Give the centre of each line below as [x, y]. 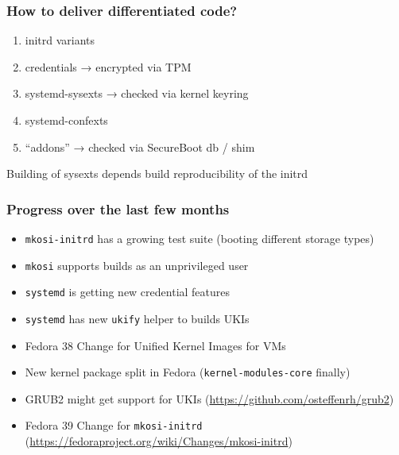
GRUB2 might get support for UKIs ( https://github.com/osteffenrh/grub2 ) [209, 398]
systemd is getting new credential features [128, 292]
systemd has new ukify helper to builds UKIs [137, 318]
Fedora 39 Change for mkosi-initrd [114, 425]
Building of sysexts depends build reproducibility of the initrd [157, 174]
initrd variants [60, 40]
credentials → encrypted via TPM [108, 66]
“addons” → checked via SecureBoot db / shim [140, 147]
